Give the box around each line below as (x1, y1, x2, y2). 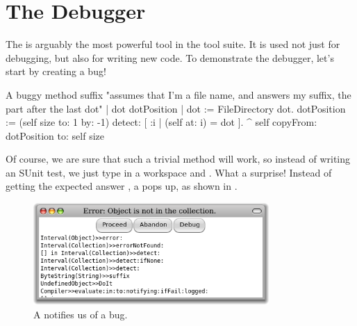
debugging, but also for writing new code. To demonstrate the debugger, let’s (6, 50, 334, 65)
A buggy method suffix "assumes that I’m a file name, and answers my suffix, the (6, 87, 351, 101)
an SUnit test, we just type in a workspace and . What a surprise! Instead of (6, 165, 332, 179)
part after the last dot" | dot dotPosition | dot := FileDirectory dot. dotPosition (6, 101, 346, 115)
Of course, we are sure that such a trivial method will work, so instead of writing (6, 152, 351, 166)
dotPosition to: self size (6, 128, 104, 142)
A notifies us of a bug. (33, 307, 128, 321)
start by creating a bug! (6, 64, 106, 79)
